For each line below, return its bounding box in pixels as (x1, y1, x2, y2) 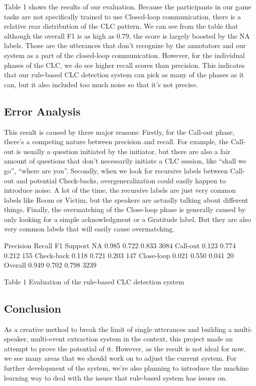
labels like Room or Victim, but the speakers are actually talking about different (4, 194, 249, 205)
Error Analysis (4, 103, 81, 118)
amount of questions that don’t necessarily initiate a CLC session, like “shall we (4, 156, 247, 166)
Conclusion (4, 300, 61, 316)
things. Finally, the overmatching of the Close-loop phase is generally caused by (4, 204, 246, 215)
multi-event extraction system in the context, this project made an (31, 333, 233, 344)
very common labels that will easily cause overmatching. (4, 223, 175, 234)
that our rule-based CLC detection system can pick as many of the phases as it (4, 69, 244, 80)
